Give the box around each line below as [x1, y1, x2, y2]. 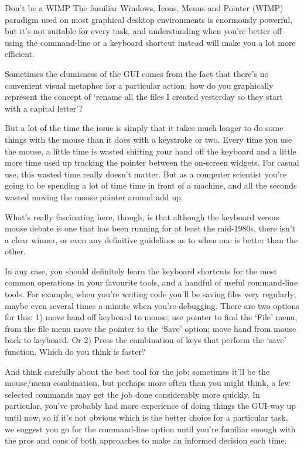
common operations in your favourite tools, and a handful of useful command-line [5, 276, 298, 288]
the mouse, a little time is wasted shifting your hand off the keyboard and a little [5, 145, 296, 157]
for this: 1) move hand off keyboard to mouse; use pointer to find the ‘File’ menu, [5, 311, 298, 323]
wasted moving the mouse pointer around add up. [5, 190, 183, 203]
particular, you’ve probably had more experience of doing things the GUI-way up [5, 399, 296, 412]
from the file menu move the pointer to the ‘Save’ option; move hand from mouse [5, 322, 296, 334]
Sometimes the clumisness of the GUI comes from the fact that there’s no [5, 67, 269, 79]
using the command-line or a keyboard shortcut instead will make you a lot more [5, 36, 296, 48]
